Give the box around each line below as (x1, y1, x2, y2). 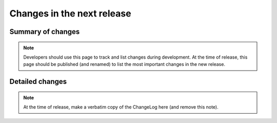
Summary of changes (9, 27, 80, 36)
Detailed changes (9, 77, 67, 86)
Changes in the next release (9, 8, 131, 19)
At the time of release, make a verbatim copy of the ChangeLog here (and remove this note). (23, 104, 219, 110)
